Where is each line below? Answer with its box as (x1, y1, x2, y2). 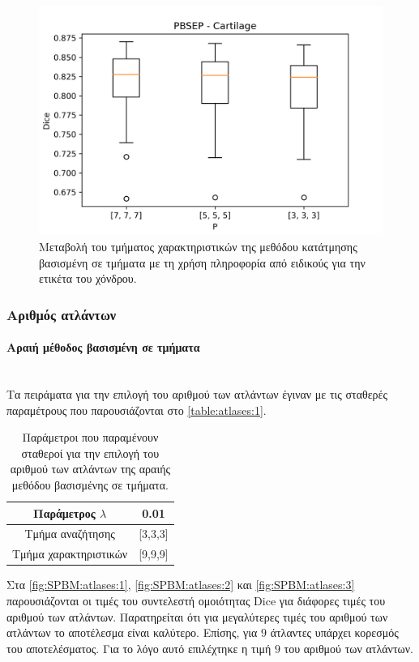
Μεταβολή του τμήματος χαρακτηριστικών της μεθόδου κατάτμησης (39, 237, 357, 254)
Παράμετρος (33, 504, 96, 521)
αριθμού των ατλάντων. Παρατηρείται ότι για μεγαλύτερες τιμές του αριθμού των (6, 608, 388, 625)
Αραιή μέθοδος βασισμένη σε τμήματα (6, 339, 200, 356)
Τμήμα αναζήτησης (24, 525, 115, 542)
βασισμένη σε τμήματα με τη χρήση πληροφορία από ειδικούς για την (39, 254, 366, 271)
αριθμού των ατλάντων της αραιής (10, 460, 171, 477)
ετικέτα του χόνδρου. (39, 270, 137, 287)
